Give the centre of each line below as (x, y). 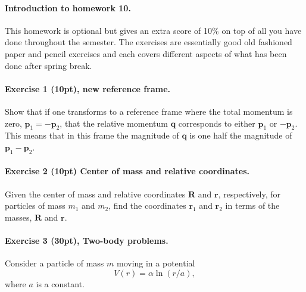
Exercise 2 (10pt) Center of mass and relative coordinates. (127, 171)
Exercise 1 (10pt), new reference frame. (88, 88)
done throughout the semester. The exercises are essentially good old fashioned (149, 42)
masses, (18, 217)
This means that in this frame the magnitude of (92, 135)
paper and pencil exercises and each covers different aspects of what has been (146, 53)
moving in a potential (156, 263)
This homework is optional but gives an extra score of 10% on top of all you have (153, 30)
